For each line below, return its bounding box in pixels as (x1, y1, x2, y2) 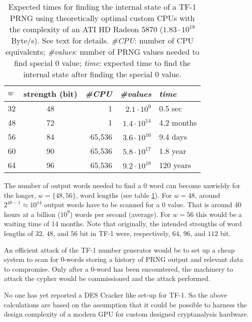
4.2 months (159, 117, 197, 128)
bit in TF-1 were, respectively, (80, 228, 170, 238)
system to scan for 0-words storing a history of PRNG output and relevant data (4, 254, 243, 264)
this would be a (196, 209, 242, 219)
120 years (159, 159, 191, 171)
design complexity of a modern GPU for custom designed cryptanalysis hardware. (4, 309, 249, 319)
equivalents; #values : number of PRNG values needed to (5, 46, 200, 57)
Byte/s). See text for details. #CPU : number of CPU (11, 35, 194, 46)
